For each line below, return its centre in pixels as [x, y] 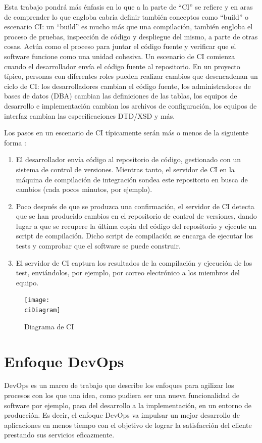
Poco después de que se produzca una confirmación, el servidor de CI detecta [135, 206]
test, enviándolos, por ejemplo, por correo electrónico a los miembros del [128, 273]
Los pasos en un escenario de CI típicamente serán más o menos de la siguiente [126, 133]
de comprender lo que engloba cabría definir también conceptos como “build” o [126, 16]
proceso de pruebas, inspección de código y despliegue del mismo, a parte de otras [131, 36]
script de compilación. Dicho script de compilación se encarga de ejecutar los [135, 236]
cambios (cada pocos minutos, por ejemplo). [84, 189]
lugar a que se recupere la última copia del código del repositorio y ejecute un [136, 226]
